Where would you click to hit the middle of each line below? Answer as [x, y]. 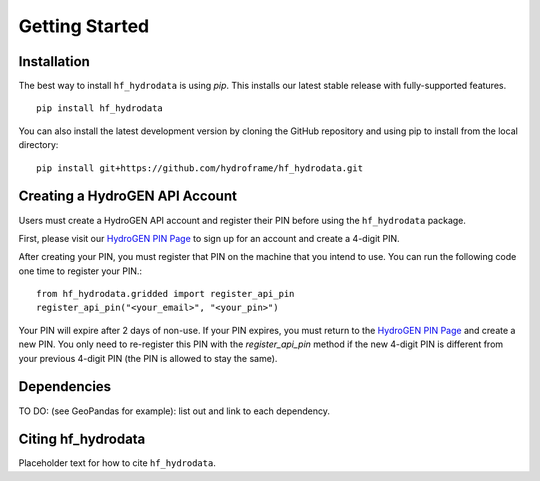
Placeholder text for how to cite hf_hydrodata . [117, 463]
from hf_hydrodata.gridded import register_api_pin [165, 294]
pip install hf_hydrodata [100, 108]
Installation [54, 61]
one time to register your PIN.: [80, 271]
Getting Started [84, 26]
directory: [38, 145]
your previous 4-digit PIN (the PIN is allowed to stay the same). [148, 358]
